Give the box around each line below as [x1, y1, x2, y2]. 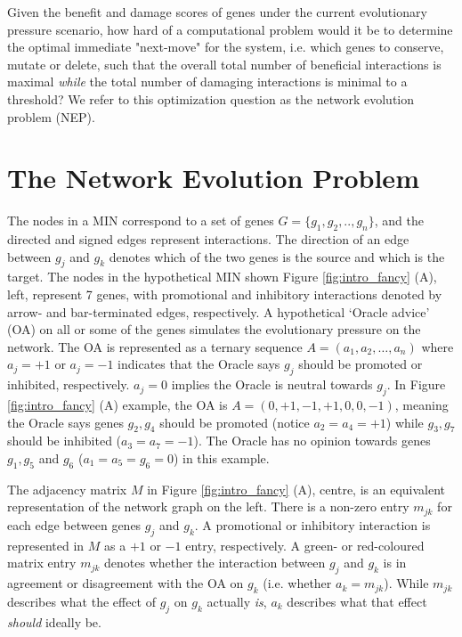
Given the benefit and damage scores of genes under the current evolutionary [7, 3, 427, 20]
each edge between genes [7, 515, 142, 534]
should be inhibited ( [7, 431, 122, 450]
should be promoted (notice [159, 412, 310, 431]
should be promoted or [298, 355, 423, 373]
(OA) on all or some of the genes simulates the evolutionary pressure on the [7, 320, 421, 339]
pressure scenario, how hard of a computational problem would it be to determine [7, 20, 453, 38]
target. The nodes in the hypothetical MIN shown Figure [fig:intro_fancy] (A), [7, 267, 437, 286]
